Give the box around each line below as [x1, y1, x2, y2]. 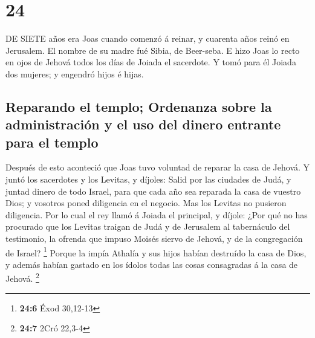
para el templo [5, 132, 99, 151]
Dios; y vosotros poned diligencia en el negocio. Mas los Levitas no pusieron [5, 197, 287, 209]
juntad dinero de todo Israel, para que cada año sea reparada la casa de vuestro [5, 184, 301, 197]
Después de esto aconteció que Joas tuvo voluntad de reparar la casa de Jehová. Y [5, 161, 310, 174]
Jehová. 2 [5, 270, 39, 285]
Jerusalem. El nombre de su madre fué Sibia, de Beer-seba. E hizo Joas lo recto [5, 44, 300, 56]
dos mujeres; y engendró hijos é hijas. [5, 67, 144, 80]
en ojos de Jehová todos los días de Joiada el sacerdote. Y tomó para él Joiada [5, 56, 296, 68]
